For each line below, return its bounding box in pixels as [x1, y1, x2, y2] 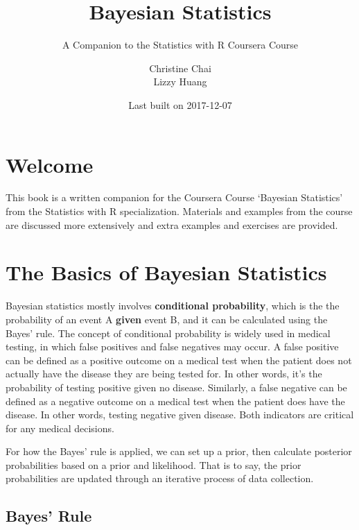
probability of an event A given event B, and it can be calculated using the [6, 311, 328, 326]
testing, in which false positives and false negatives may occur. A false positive [6, 339, 339, 354]
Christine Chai [149, 60, 211, 75]
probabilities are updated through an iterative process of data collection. [6, 471, 314, 486]
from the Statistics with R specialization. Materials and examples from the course [6, 204, 353, 219]
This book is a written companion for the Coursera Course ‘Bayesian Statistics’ [6, 190, 343, 205]
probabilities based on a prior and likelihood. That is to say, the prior [6, 457, 301, 472]
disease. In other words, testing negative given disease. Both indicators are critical [6, 407, 354, 422]
